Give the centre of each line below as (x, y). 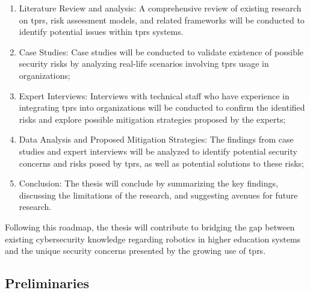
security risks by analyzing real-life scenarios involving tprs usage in (144, 63)
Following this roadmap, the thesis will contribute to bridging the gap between (150, 227)
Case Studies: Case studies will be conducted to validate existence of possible (161, 51)
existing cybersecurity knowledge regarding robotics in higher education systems (153, 239)
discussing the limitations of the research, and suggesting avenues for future (158, 195)
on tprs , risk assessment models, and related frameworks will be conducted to (162, 20)
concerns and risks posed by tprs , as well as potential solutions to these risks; (161, 163)
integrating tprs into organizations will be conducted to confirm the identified (162, 107)
